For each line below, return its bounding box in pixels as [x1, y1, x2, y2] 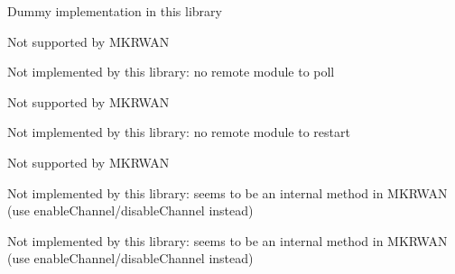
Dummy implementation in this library [7, 2, 222, 20]
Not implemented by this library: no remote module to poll [7, 62, 335, 81]
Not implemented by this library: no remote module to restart [7, 123, 350, 142]
